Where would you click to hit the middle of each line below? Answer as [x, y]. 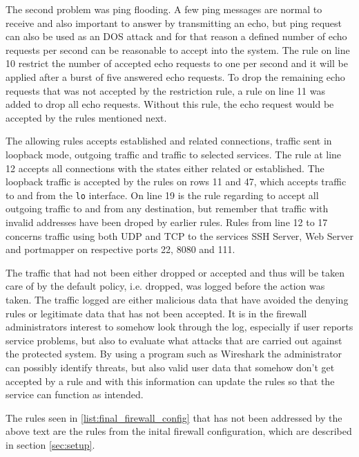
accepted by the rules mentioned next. [86, 117]
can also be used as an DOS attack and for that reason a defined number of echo [176, 36]
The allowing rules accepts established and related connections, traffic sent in [169, 141]
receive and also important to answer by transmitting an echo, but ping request [174, 22]
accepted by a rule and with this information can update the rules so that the [170, 381]
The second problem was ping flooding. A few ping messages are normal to [164, 9]
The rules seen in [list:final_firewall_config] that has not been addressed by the [174, 417]
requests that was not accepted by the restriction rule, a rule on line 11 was [165, 90]
